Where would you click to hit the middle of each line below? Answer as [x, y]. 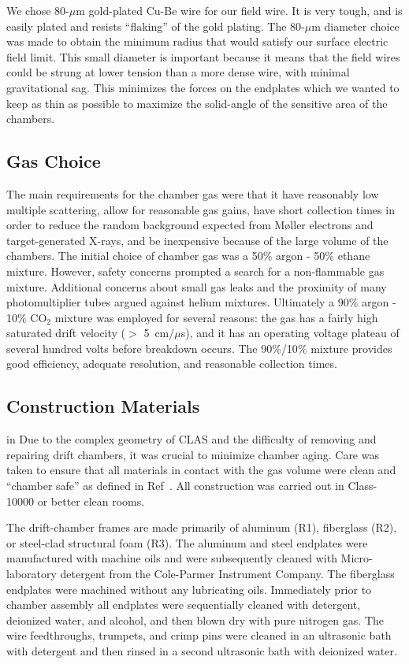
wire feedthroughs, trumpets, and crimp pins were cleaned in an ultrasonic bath [199, 635]
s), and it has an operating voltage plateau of [290, 333]
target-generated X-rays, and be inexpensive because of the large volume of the [197, 240]
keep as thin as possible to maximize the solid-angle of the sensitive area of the [197, 103]
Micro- [357, 558]
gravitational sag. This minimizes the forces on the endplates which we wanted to [203, 87]
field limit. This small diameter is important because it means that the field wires [203, 56]
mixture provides [351, 348]
